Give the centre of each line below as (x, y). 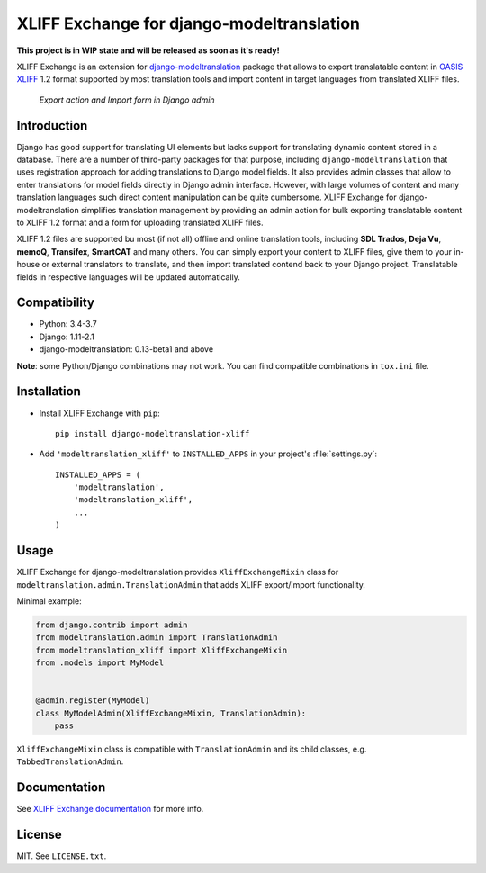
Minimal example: (49, 601)
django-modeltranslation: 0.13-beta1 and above (126, 349)
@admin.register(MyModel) (93, 701)
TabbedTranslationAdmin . (70, 761)
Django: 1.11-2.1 (67, 337)
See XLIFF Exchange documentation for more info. (110, 809)
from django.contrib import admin (112, 625)
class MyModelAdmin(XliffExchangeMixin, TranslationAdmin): (171, 713)
